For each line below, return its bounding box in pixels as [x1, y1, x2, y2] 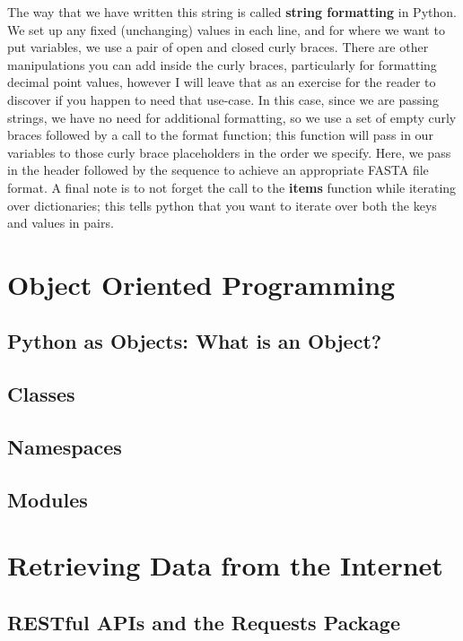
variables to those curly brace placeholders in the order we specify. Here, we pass [7, 143, 451, 161]
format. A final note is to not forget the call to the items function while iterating [7, 178, 457, 196]
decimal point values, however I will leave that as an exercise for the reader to [7, 73, 436, 91]
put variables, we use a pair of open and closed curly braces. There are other [7, 38, 429, 56]
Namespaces [7, 433, 122, 461]
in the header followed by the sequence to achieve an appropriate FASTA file [7, 160, 429, 179]
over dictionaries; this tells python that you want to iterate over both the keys [7, 195, 437, 214]
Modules [7, 485, 88, 513]
